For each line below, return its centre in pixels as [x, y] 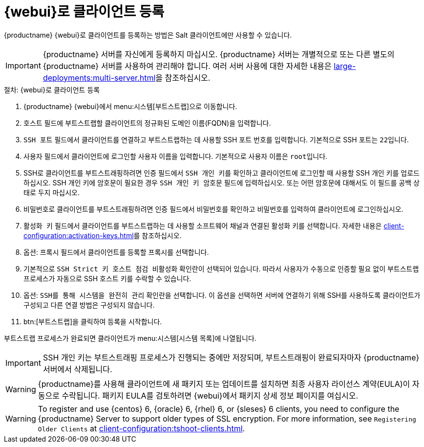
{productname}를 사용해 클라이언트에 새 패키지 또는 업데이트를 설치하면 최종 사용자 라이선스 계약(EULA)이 [224, 384]
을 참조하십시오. [183, 78]
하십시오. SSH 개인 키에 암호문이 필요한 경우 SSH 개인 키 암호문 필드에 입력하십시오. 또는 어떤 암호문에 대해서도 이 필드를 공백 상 [222, 182]
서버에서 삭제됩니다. [77, 369]
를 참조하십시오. [158, 235]
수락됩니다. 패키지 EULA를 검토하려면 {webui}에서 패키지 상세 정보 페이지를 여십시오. [210, 395]
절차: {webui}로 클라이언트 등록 [52, 89]
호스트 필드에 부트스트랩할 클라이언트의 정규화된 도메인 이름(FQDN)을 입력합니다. [147, 123]
